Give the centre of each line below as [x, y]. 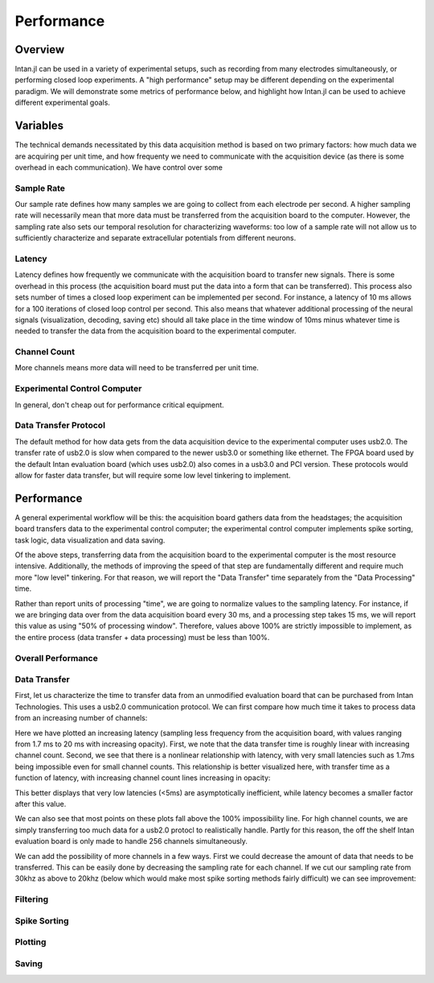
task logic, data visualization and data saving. [90, 540]
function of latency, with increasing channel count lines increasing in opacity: [143, 778]
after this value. [41, 803]
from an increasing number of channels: [81, 718]
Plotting [31, 942]
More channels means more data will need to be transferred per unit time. [137, 368]
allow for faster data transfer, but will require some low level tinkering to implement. [153, 475]
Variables [39, 126]
